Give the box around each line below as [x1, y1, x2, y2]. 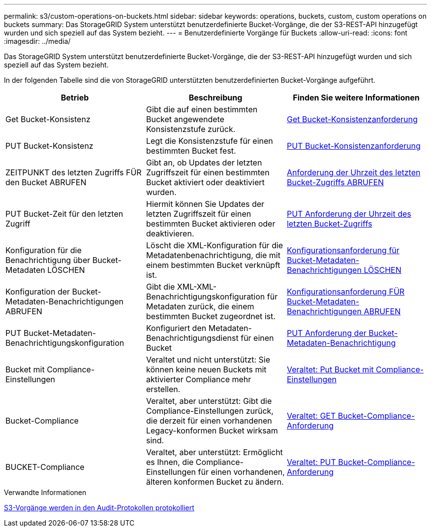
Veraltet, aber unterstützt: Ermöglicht [146, 447, 283, 457]
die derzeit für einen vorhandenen [146, 416, 272, 426]
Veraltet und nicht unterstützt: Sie [146, 355, 271, 365]
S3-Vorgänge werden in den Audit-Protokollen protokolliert [4, 503, 194, 512]
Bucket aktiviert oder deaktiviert [146, 177, 265, 187]
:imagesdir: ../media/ [4, 37, 71, 45]
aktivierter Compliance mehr [146, 374, 251, 384]
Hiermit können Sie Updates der [146, 199, 265, 209]
